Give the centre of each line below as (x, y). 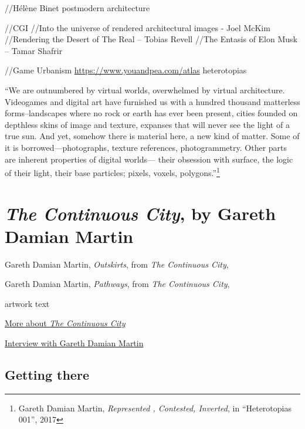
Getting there (47, 375)
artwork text (27, 303)
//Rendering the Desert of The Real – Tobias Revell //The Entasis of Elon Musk (151, 39)
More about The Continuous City (65, 323)
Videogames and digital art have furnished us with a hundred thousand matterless (152, 101)
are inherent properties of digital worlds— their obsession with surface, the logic (149, 159)
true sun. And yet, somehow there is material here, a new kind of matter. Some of (152, 136)
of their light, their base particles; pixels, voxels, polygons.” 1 (112, 172)
